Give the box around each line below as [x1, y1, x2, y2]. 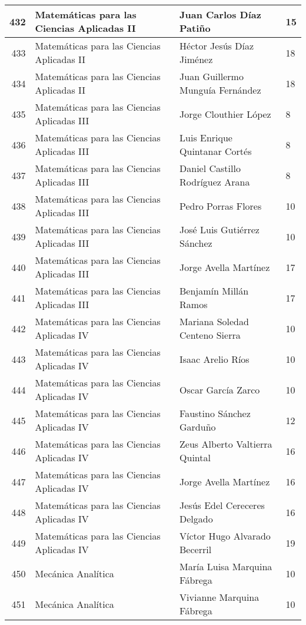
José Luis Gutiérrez [179, 223, 260, 236]
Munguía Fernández [179, 83, 261, 97]
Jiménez [179, 52, 213, 66]
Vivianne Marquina [179, 590, 260, 604]
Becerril [179, 543, 212, 556]
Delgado [179, 512, 213, 525]
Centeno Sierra [179, 328, 241, 342]
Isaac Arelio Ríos [179, 352, 250, 366]
